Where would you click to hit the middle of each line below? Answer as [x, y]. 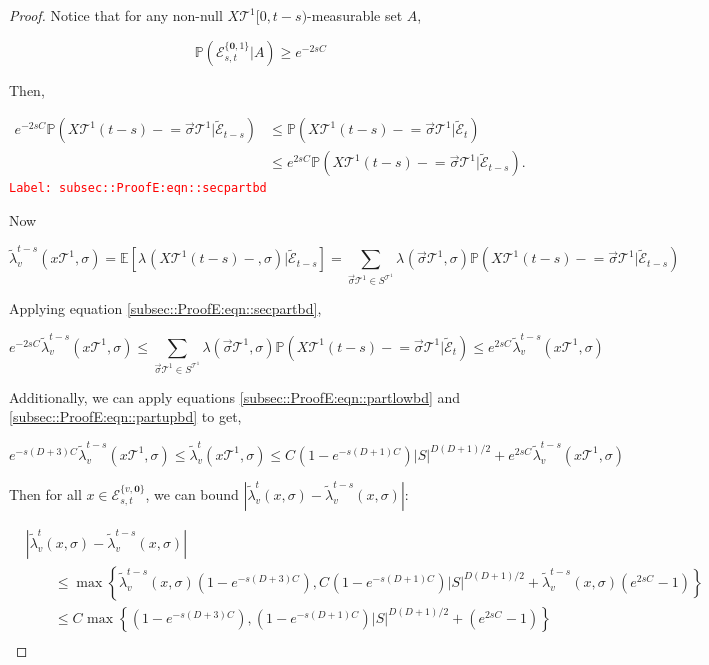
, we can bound [192, 493]
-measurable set [355, 15]
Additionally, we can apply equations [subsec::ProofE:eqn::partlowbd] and [235, 396]
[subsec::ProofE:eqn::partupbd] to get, [125, 416]
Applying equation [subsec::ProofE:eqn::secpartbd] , [165, 308]
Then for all [45, 493]
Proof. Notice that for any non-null [116, 15]
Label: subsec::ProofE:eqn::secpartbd [138, 188]
